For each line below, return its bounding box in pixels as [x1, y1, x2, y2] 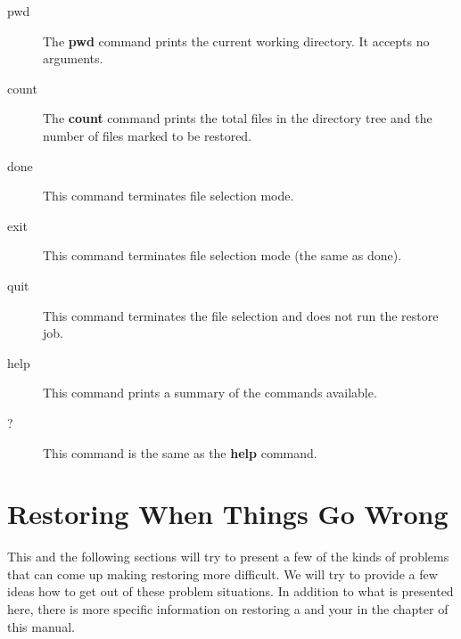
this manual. [7, 617, 75, 635]
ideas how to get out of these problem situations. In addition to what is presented [7, 582, 454, 601]
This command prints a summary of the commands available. [43, 383, 377, 402]
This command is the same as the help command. [43, 443, 317, 462]
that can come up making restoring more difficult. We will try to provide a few [7, 564, 438, 583]
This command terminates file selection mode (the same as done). [43, 246, 402, 265]
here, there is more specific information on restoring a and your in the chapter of [7, 600, 449, 618]
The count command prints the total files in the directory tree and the [43, 109, 432, 127]
